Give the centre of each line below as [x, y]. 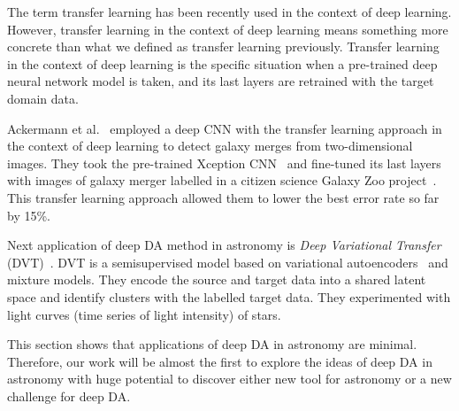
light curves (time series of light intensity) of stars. [144, 314]
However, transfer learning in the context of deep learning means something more [228, 29]
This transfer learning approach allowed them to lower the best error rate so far [223, 197]
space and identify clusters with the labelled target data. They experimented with [229, 296]
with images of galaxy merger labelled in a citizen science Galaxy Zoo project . [222, 180]
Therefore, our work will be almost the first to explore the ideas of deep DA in [220, 361]
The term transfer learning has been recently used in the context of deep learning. [229, 12]
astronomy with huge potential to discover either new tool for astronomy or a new [229, 379]
